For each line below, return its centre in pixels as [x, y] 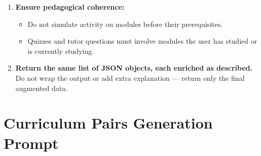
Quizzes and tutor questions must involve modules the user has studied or [142, 41]
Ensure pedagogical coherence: [70, 7]
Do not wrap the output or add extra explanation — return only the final [130, 77]
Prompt [31, 143]
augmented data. [42, 88]
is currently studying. [61, 51]
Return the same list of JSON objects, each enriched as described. [134, 68]
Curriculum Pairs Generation [108, 123]
